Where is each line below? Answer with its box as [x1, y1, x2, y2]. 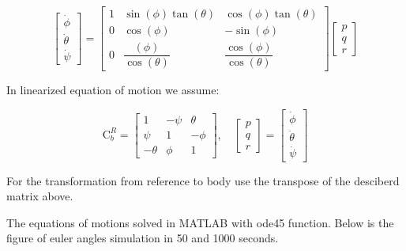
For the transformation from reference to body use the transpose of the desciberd [6, 172, 400, 188]
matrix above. [6, 188, 73, 204]
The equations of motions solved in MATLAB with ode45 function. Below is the [6, 214, 394, 230]
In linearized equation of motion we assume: [6, 82, 220, 98]
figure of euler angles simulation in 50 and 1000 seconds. [6, 230, 279, 246]
